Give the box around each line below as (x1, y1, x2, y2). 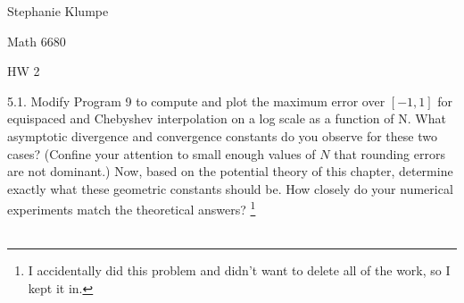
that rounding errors (334, 144, 445, 163)
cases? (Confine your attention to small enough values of (7, 144, 316, 163)
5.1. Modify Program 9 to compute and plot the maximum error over (7, 91, 385, 110)
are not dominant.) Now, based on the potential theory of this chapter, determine (7, 162, 453, 181)
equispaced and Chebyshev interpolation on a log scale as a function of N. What (7, 109, 446, 128)
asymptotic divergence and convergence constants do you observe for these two (7, 126, 437, 145)
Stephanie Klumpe (7, 2, 109, 20)
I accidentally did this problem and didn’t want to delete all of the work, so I (28, 261, 451, 280)
